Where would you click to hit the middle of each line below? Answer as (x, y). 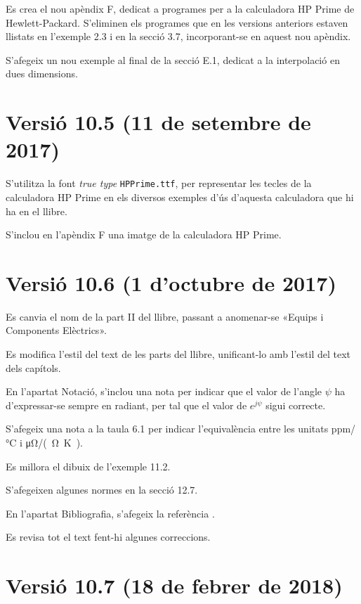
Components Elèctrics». (56, 330)
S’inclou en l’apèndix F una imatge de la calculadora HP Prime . (144, 234)
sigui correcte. (296, 405)
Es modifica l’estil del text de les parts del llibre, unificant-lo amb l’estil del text (178, 354)
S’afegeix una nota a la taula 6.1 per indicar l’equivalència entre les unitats (167, 429)
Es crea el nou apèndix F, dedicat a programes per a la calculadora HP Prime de (180, 8)
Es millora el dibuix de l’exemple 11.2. (88, 466)
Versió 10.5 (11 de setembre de (158, 122)
